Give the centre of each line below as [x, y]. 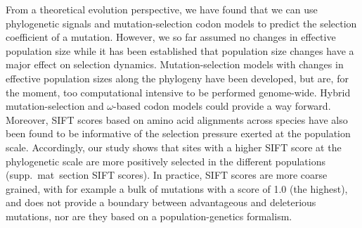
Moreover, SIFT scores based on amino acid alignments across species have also [177, 119]
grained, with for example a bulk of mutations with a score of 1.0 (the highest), [177, 188]
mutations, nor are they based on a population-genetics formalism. [149, 216]
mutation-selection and [55, 106]
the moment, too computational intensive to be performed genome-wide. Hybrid [178, 92]
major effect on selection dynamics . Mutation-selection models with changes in [175, 64]
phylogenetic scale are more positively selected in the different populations [166, 161]
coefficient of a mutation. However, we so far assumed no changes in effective [171, 37]
